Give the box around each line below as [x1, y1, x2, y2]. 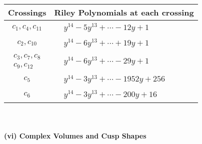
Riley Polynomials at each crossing [54, 6, 194, 18]
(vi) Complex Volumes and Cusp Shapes [4, 130, 146, 140]
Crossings [8, 6, 46, 18]
